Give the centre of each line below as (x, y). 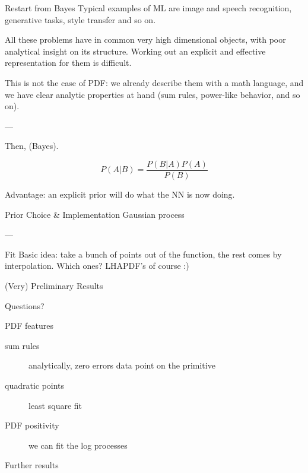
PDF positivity (32, 425)
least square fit (55, 405)
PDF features (29, 326)
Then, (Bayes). (32, 146)
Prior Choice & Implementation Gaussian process (95, 214)
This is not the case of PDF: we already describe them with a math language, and (154, 82)
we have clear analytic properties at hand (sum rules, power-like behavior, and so (153, 94)
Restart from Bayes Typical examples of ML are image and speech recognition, (148, 8)
